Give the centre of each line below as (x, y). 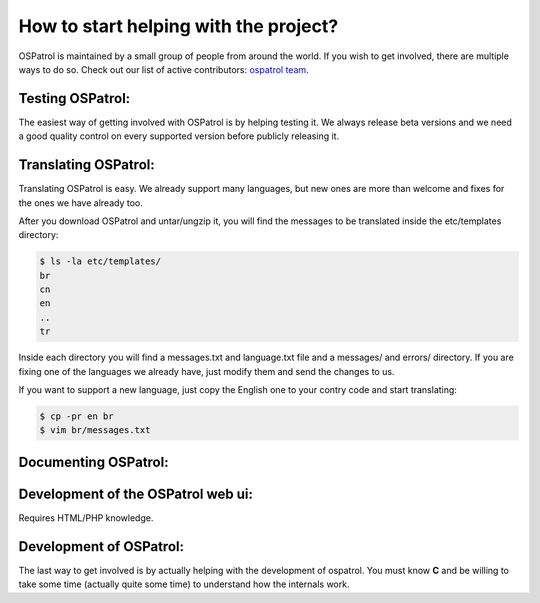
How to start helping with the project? (178, 26)
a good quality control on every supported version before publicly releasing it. (179, 136)
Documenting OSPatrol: (93, 461)
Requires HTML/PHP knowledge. (86, 517)
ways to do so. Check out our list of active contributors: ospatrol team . (163, 69)
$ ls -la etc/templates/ (100, 261)
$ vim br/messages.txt (95, 430)
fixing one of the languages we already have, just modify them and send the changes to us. (206, 371)
